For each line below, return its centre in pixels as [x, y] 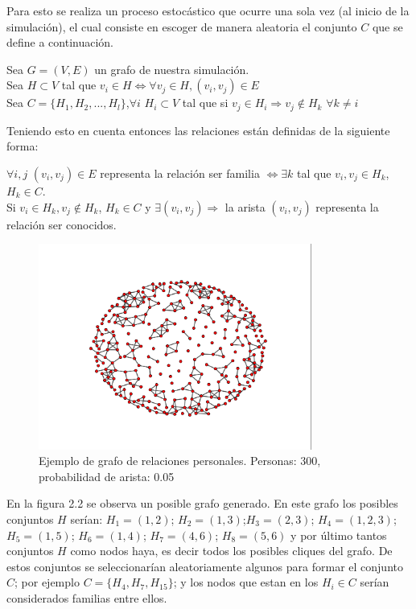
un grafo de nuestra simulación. [172, 69]
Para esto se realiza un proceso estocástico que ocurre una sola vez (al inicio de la [208, 10]
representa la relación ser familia [180, 173]
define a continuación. [60, 42]
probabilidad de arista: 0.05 [107, 476]
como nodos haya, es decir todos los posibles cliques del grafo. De [231, 551]
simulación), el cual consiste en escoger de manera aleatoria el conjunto [182, 26]
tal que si [205, 103]
